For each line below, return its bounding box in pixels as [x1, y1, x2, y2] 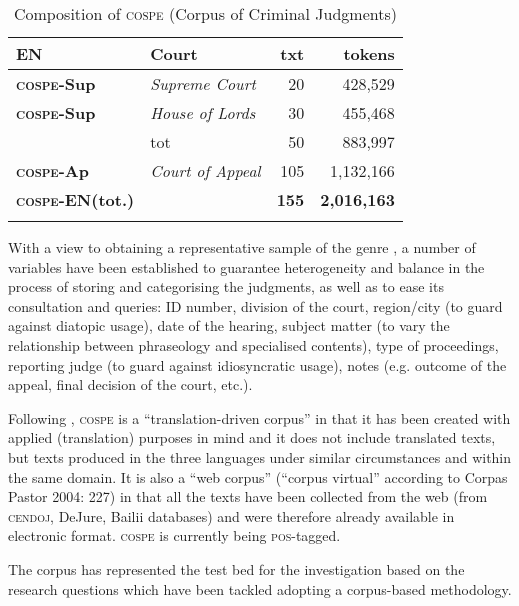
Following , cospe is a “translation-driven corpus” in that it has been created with [8, 407, 511, 428]
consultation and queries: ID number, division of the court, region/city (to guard [8, 295, 503, 316]
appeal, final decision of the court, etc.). [8, 374, 253, 395]
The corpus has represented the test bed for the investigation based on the [8, 558, 465, 579]
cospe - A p [16, 159, 89, 182]
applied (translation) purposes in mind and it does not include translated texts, [8, 427, 496, 448]
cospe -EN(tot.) [16, 188, 135, 211]
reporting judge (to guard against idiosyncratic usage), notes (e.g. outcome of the [8, 354, 507, 375]
